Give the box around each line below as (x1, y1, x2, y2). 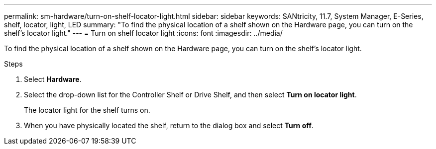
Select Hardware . (24, 75, 82, 83)
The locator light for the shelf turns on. (24, 106, 150, 114)
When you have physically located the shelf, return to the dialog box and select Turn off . (24, 121, 314, 130)
